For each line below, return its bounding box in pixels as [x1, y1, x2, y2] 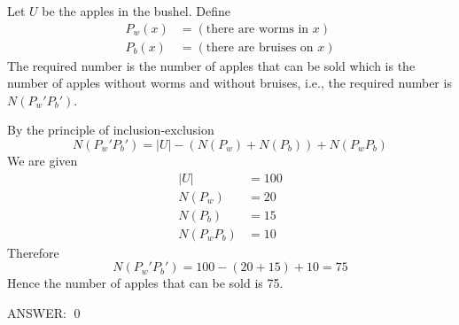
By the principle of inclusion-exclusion [7, 120, 214, 139]
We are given [7, 151, 78, 170]
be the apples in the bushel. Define [42, 2, 230, 19]
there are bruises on [206, 41, 314, 54]
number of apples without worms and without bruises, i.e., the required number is [7, 74, 452, 92]
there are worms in [206, 22, 309, 35]
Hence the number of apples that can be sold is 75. [7, 274, 284, 292]
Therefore [7, 243, 59, 261]
